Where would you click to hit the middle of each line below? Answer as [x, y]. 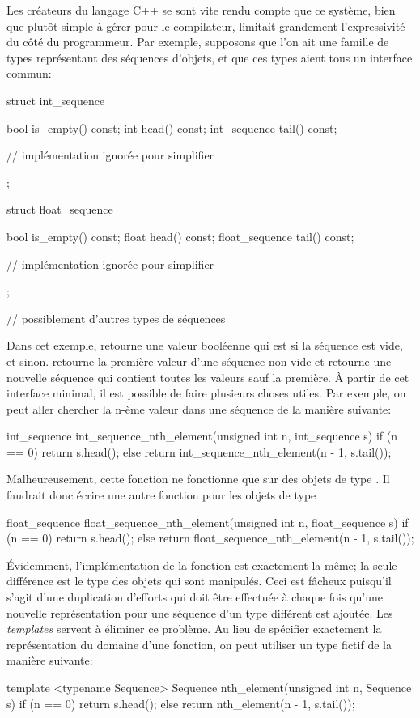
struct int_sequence [56, 100]
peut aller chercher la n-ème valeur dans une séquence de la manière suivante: [199, 408]
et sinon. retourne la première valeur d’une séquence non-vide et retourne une [199, 361]
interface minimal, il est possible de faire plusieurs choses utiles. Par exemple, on [206, 393]
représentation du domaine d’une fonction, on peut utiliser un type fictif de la [199, 644]
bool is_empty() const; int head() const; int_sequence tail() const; [172, 127]
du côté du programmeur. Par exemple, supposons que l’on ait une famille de [198, 42]
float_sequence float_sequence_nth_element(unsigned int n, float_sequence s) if [208, 522]
